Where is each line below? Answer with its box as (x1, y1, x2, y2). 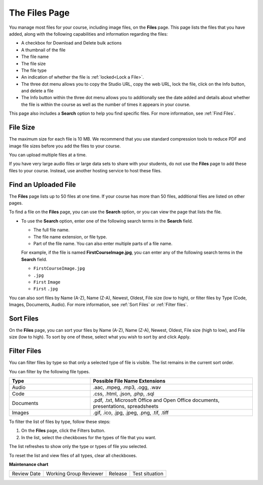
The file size (21, 61, 46, 66)
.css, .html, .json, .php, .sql (93, 390, 154, 397)
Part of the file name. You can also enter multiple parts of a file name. (33, 241, 173, 246)
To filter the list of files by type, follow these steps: (9, 419, 111, 424)
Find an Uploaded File (9, 181, 76, 189)
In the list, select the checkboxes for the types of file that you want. (21, 434, 157, 440)
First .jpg (33, 286, 58, 292)
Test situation (132, 470, 164, 477)
